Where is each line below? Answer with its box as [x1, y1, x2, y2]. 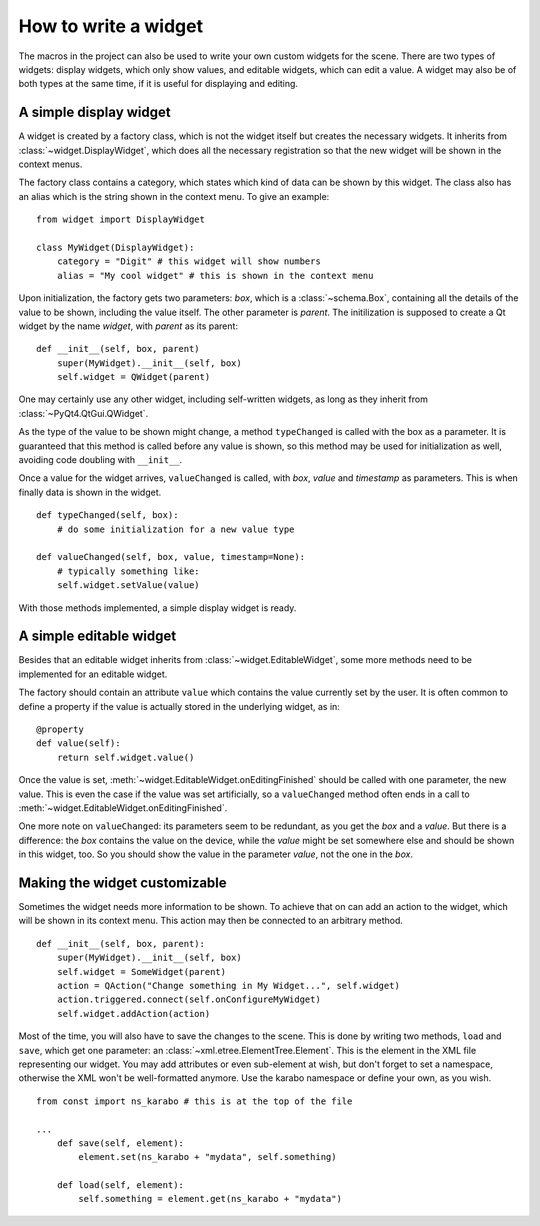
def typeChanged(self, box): [36, 510, 179, 521]
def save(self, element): [56, 1137, 185, 1149]
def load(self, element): [56, 1180, 185, 1191]
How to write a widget [18, 15, 204, 37]
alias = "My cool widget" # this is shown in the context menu [56, 270, 374, 281]
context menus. [18, 158, 83, 170]
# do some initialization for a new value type [56, 523, 295, 535]
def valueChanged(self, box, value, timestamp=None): [36, 551, 305, 563]
